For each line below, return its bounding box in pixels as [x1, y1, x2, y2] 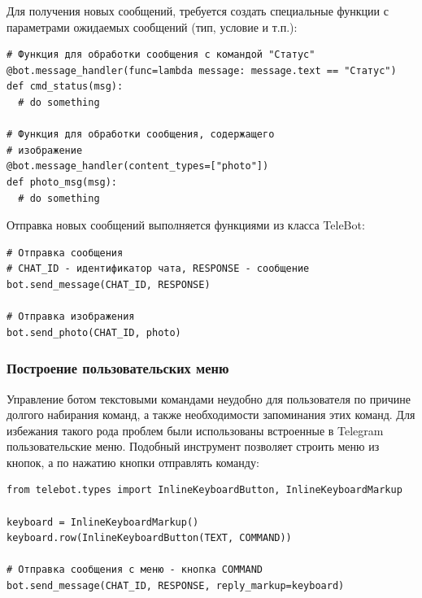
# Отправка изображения [7, 311, 135, 323]
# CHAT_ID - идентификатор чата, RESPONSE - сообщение [7, 263, 310, 275]
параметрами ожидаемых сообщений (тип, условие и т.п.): [7, 18, 298, 35]
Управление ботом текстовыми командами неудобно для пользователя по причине [7, 390, 411, 407]
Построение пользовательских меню [7, 358, 229, 378]
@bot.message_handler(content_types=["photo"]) [7, 160, 269, 172]
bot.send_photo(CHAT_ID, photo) [7, 326, 181, 338]
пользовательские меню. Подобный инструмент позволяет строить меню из [7, 438, 380, 455]
